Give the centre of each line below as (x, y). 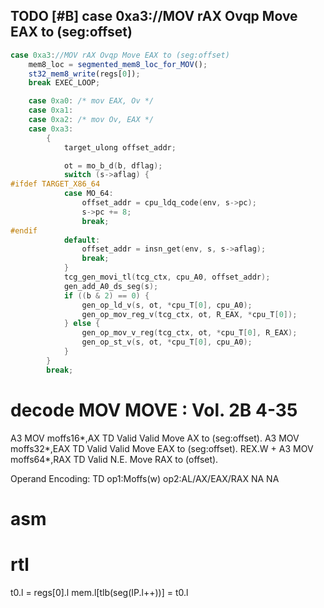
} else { (82, 324)
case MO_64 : (88, 194)
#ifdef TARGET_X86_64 (55, 184)
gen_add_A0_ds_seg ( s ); (111, 286)
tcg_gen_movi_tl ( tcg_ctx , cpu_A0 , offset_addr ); (167, 277)
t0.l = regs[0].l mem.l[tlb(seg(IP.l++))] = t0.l (99, 592)
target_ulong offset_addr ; (120, 147)
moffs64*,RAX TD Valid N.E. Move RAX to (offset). (114, 459)
